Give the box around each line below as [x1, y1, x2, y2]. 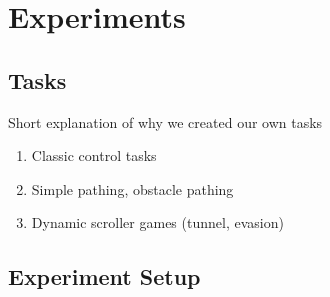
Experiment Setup [8, 261, 201, 292]
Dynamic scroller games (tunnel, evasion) [31, 212, 284, 233]
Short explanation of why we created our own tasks [8, 111, 323, 132]
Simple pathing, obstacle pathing [31, 178, 234, 199]
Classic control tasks [31, 145, 157, 166]
